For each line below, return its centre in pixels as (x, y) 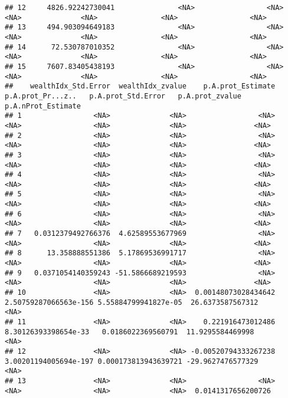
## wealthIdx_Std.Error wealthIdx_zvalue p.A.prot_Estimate (140, 86)
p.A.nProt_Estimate (43, 106)
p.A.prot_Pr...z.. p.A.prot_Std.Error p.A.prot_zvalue (123, 96)
